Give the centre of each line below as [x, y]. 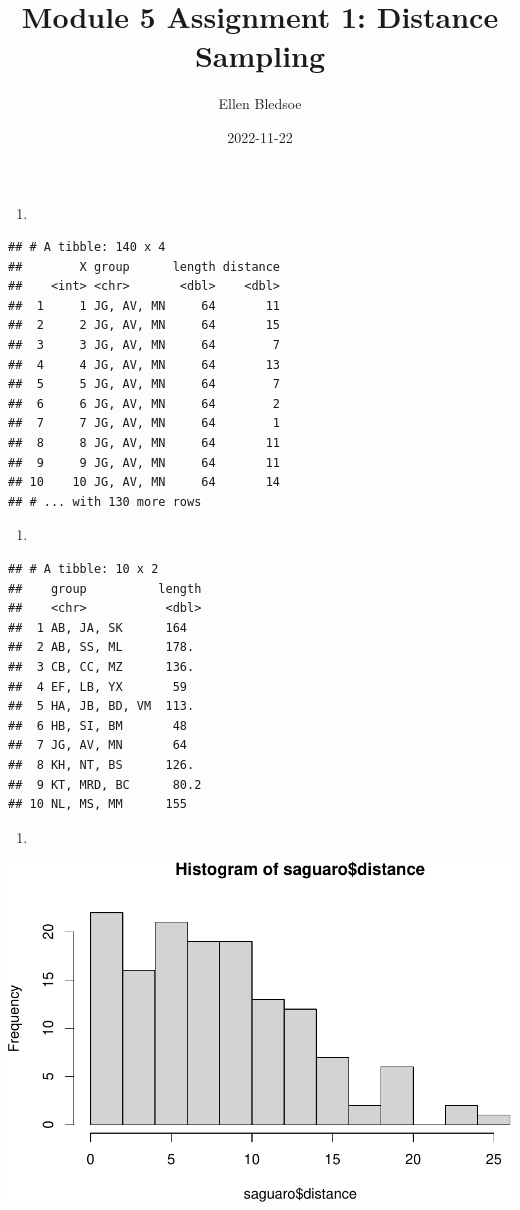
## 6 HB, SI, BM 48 [97, 725]
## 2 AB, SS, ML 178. [101, 647]
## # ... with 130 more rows [105, 501]
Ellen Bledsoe [260, 103]
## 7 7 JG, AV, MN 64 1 [144, 423]
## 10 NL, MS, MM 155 [97, 804]
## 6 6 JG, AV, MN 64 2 [144, 403]
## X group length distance [144, 266]
